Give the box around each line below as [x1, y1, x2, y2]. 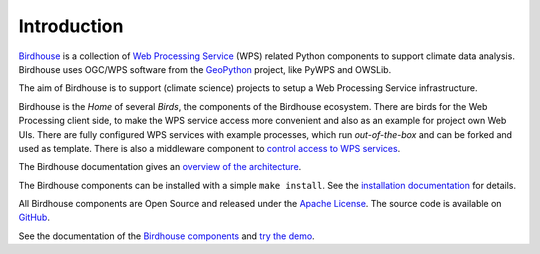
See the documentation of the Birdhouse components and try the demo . [18, 230, 315, 242]
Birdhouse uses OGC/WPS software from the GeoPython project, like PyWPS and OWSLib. [18, 63, 392, 75]
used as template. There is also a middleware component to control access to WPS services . [18, 142, 401, 154]
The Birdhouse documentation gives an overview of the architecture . [18, 161, 302, 173]
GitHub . [18, 211, 50, 224]
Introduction [18, 15, 124, 37]
